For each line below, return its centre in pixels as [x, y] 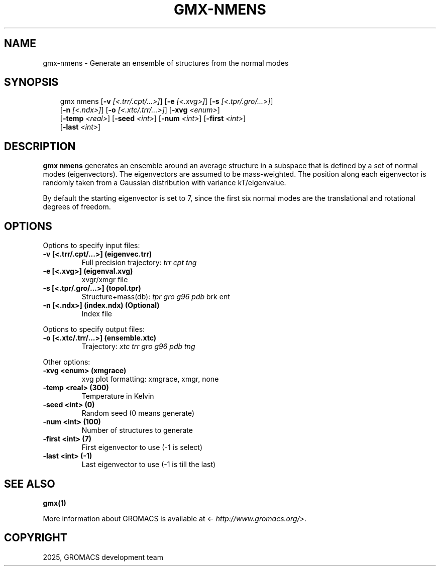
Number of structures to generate [137, 430]
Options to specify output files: [94, 329]
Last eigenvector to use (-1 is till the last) [149, 465]
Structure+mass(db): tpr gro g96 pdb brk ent [156, 297]
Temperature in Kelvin [118, 396]
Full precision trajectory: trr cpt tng [139, 263]
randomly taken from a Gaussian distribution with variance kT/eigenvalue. [164, 183]
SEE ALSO [30, 484]
